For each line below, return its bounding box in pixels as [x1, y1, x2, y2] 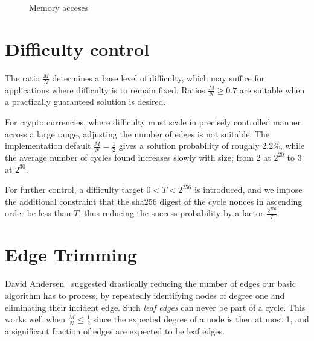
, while [280, 139, 305, 152]
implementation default [5, 139, 91, 152]
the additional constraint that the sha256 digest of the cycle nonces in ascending [5, 195, 303, 207]
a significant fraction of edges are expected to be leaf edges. [5, 325, 225, 337]
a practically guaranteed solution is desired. [5, 95, 166, 108]
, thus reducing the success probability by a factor [78, 207, 264, 219]
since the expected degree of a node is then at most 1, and [93, 313, 309, 325]
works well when [5, 313, 66, 325]
